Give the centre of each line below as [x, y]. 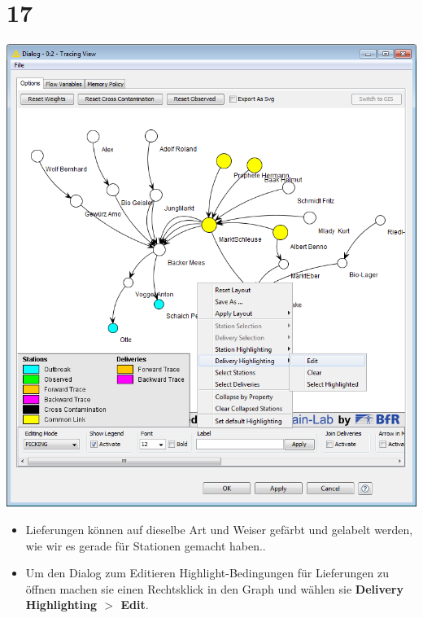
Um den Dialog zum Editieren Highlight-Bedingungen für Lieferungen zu [207, 573]
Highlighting [61, 605]
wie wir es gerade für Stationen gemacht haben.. [146, 545]
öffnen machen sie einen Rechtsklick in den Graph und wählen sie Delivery [215, 588]
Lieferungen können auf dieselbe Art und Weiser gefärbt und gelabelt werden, [219, 530]
